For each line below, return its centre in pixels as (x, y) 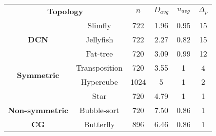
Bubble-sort (99, 110)
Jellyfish (99, 39)
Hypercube (99, 82)
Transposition (99, 68)
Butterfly (99, 124)
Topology (65, 11)
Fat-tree (99, 53)
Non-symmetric (38, 110)
